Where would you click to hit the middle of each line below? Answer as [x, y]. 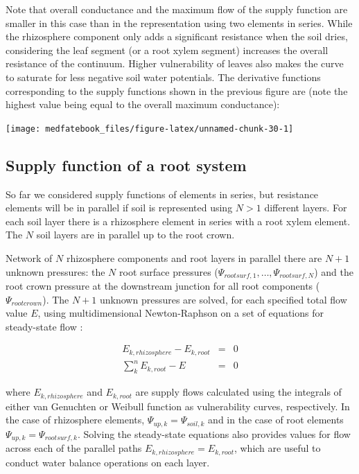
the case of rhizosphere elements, [75, 420]
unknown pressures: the [55, 271]
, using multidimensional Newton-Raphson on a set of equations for [181, 313]
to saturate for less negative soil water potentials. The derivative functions [163, 77]
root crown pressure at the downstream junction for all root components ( [163, 286]
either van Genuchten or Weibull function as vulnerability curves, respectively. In [178, 406]
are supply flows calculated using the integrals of [238, 392]
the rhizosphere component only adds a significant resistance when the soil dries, [177, 36]
